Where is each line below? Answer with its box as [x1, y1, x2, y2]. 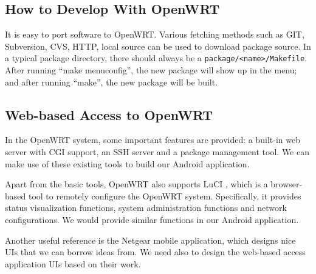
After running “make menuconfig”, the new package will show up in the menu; [5, 64, 297, 76]
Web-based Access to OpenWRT [5, 105, 213, 124]
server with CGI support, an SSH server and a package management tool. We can [5, 145, 310, 158]
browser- [270, 178, 303, 190]
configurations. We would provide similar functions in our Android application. [5, 213, 299, 226]
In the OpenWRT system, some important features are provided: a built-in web [5, 133, 300, 146]
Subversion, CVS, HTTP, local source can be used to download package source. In [5, 39, 311, 52]
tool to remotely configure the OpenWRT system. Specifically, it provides [28, 189, 301, 202]
